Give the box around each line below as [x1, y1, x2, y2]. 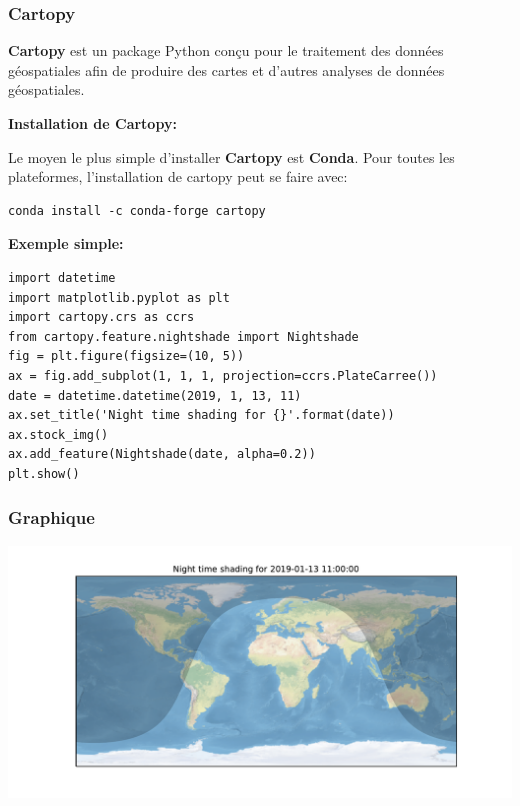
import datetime [8, 270, 116, 285]
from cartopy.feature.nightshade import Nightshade [8, 329, 359, 344]
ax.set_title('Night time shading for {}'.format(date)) [8, 408, 395, 423]
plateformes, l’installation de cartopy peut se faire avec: [8, 166, 348, 187]
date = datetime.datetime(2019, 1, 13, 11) [8, 388, 302, 403]
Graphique [8, 505, 95, 530]
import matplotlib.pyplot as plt [8, 290, 230, 305]
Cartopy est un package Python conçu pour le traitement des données [8, 40, 444, 61]
